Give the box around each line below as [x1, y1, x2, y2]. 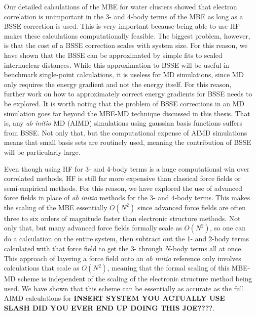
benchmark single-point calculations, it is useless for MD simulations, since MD [4, 69, 244, 80]
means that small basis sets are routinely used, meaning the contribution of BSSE [4, 137, 252, 147]
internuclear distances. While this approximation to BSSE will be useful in [4, 59, 229, 70]
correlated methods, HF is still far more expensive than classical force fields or [4, 173, 241, 183]
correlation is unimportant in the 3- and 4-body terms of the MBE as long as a [4, 11, 243, 21]
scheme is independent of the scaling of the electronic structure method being [18, 273, 252, 284]
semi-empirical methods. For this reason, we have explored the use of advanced [4, 182, 242, 193]
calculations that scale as [4, 263, 79, 273]
